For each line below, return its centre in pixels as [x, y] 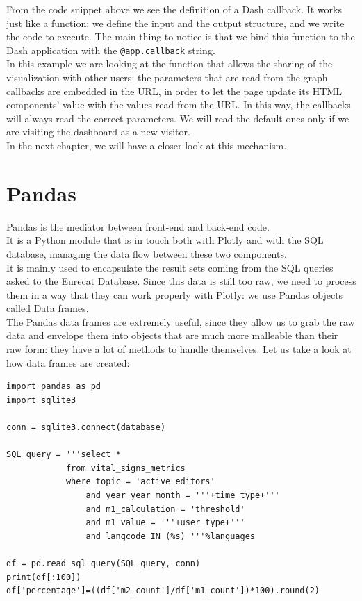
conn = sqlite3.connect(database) [86, 428]
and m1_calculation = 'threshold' [165, 509]
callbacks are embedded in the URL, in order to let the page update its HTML [174, 91]
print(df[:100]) [44, 577]
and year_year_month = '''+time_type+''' [183, 495]
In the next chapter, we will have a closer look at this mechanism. [147, 145]
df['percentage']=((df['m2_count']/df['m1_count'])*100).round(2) [163, 591]
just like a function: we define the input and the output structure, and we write [175, 23]
